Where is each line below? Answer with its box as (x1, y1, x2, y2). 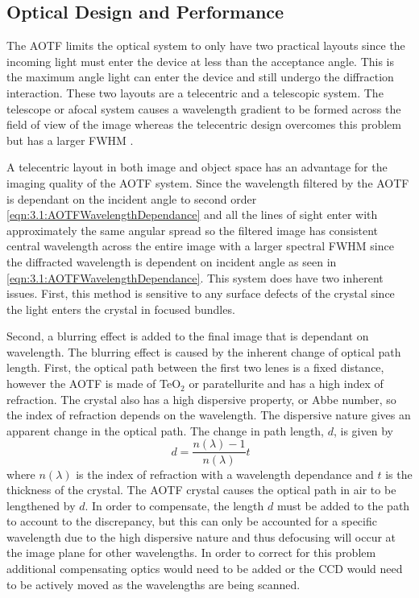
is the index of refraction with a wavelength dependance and (76, 465, 374, 482)
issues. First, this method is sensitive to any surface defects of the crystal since (6, 285, 395, 302)
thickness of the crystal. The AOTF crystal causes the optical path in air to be (6, 481, 396, 498)
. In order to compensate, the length (85, 497, 264, 513)
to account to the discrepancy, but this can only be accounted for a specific (6, 513, 377, 530)
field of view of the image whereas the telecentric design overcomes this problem (6, 116, 401, 133)
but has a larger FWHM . (6, 131, 134, 148)
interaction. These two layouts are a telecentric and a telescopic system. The (6, 84, 384, 101)
